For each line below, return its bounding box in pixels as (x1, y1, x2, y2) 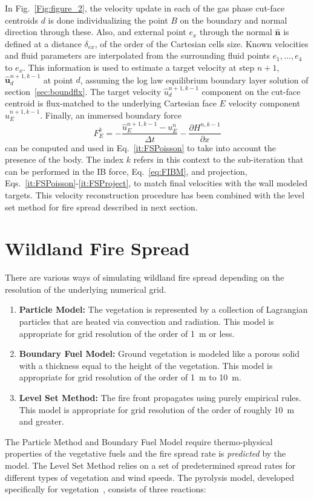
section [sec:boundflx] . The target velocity (5, 85, 162, 97)
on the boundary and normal (180, 13, 287, 26)
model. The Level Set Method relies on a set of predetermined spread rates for (5, 458, 296, 471)
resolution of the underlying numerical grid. (5, 282, 166, 295)
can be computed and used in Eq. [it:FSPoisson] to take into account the (5, 141, 276, 154)
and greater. (19, 415, 64, 428)
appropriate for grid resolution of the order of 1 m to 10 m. (19, 371, 241, 383)
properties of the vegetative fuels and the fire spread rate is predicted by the (5, 447, 286, 460)
